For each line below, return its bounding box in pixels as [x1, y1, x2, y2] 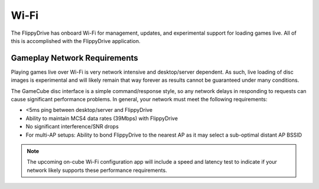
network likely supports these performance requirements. [27, 167, 168, 174]
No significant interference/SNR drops [25, 123, 119, 130]
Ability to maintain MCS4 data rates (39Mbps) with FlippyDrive [25, 115, 178, 122]
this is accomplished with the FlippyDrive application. [11, 37, 141, 44]
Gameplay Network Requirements [11, 53, 138, 63]
